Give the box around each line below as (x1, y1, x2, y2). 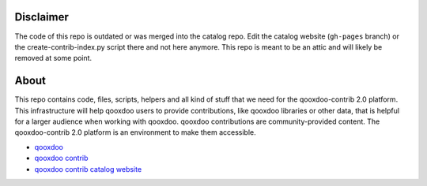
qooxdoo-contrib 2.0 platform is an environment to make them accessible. (14, 128, 256, 137)
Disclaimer (14, 10, 69, 24)
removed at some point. (14, 54, 93, 63)
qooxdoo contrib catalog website (34, 164, 142, 173)
